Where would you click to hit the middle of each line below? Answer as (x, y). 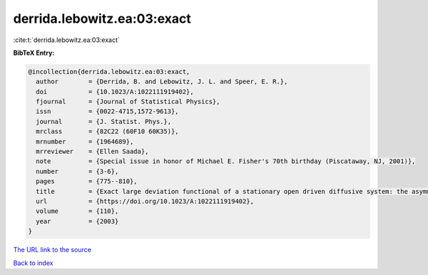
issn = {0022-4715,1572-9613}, (107, 111)
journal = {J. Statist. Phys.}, (103, 121)
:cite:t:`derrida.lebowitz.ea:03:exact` (67, 40)
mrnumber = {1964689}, (85, 141)
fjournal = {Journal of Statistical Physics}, (128, 102)
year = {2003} (77, 221)
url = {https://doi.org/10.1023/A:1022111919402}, (145, 201)
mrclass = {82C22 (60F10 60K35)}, (107, 131)
